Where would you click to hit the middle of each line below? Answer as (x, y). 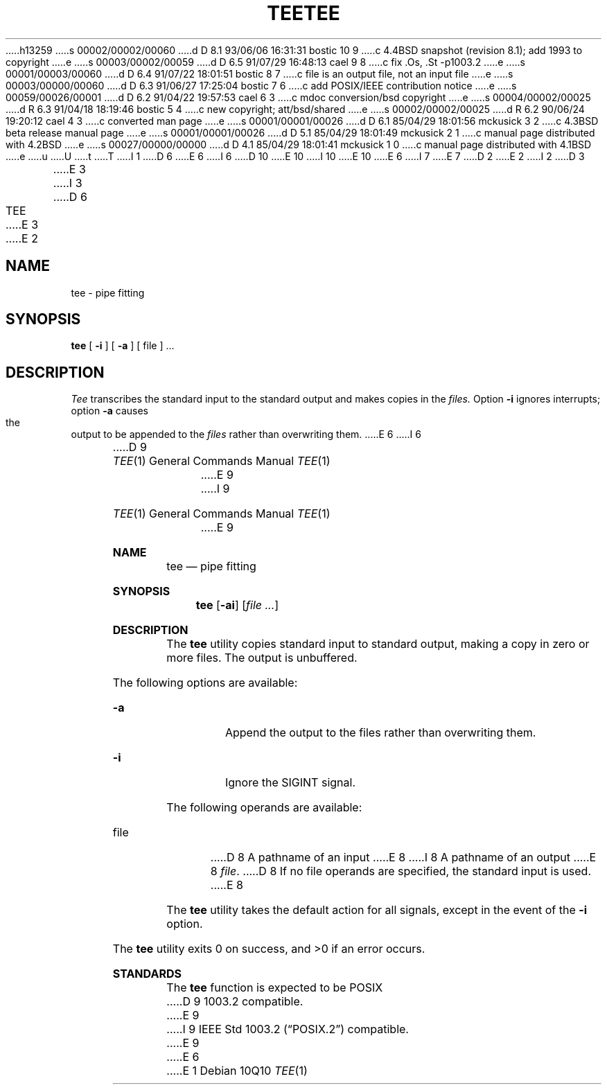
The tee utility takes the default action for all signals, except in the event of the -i (377, 910)
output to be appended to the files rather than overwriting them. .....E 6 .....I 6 (246, 434)
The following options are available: (205, 683)
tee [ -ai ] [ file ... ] (237, 605)
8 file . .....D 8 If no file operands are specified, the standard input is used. (401, 871)
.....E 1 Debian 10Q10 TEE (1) (237, 1071)
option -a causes (109, 411)
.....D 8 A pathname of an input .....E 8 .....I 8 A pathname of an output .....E (403, 858)
